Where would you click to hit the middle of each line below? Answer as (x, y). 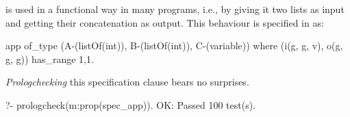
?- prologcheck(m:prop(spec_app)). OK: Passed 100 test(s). (131, 104)
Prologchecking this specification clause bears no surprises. (127, 82)
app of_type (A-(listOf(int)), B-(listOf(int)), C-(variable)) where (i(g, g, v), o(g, (174, 45)
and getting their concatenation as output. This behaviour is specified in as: (165, 22)
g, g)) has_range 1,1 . (50, 58)
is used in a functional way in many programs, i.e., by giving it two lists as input (175, 9)
